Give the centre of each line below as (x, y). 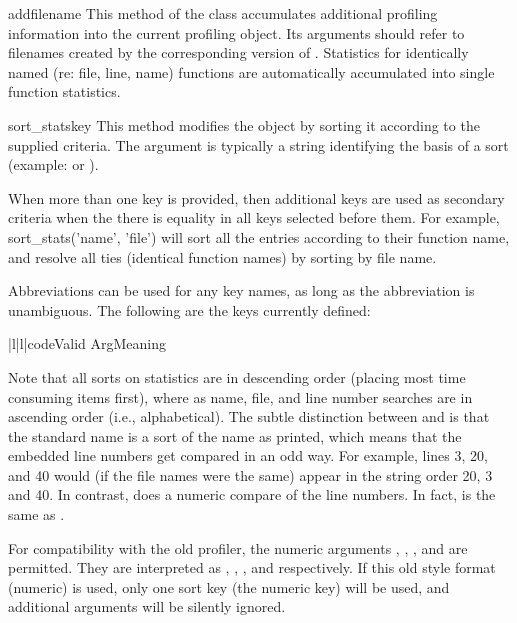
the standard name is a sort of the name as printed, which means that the (235, 435)
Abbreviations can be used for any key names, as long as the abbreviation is (241, 290)
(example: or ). (53, 164)
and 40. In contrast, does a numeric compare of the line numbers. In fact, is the (252, 494)
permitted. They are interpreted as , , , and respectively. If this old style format (252, 567)
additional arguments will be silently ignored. (147, 606)
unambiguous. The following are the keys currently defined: (189, 309)
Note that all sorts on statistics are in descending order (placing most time (237, 376)
